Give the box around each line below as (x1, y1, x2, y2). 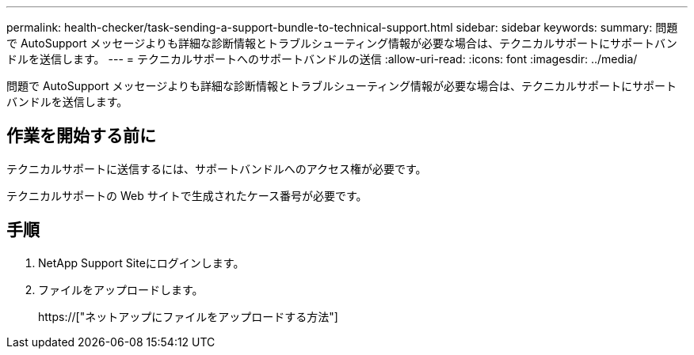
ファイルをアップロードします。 (38, 282, 204, 296)
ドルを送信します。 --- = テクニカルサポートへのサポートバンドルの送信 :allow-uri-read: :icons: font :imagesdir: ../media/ (6, 52, 638, 66)
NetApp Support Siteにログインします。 (38, 255, 245, 270)
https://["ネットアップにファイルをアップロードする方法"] (38, 309, 338, 323)
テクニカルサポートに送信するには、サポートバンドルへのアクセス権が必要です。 (6, 161, 427, 176)
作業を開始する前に (6, 126, 156, 146)
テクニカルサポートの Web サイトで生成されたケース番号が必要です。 (6, 188, 368, 202)
